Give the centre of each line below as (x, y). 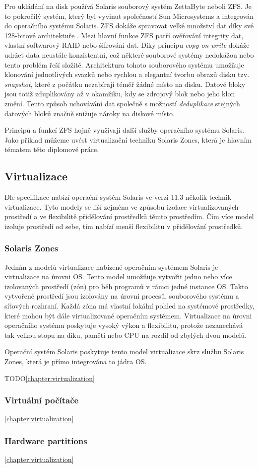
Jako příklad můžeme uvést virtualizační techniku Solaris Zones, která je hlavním (128, 139)
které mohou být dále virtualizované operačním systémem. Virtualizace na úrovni (128, 315)
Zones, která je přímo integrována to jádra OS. (76, 361)
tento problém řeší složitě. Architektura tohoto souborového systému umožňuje (124, 64)
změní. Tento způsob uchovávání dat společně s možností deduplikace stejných (122, 103)
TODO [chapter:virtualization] (50, 378)
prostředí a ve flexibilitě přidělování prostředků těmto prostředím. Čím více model (129, 216)
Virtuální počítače (42, 400)
